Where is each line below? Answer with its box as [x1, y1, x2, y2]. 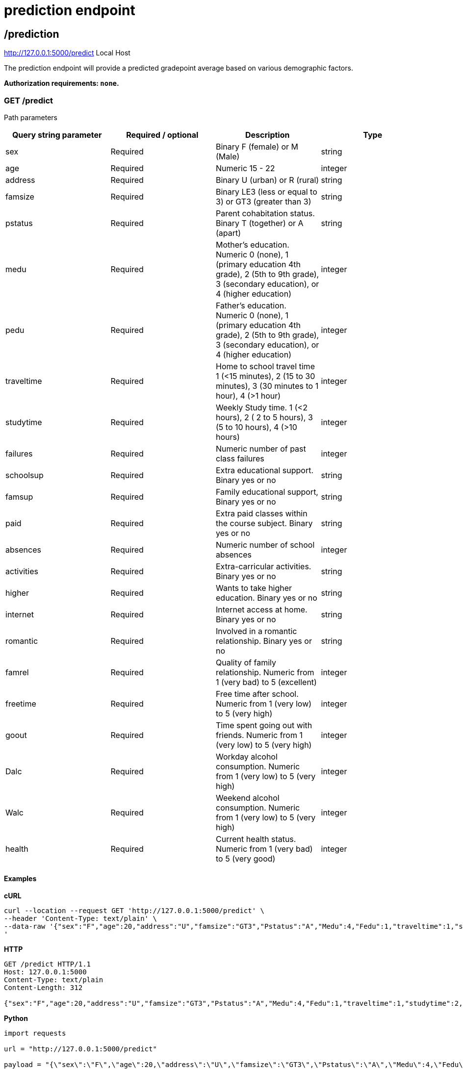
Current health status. [216, 834, 296, 844]
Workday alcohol [216, 751, 278, 762]
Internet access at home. [216, 604, 308, 614]
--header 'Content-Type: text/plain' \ [4, 915, 157, 923]
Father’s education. [216, 300, 286, 310]
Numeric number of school [216, 539, 315, 550]
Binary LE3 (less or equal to [216, 186, 317, 197]
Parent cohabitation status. [216, 208, 315, 218]
